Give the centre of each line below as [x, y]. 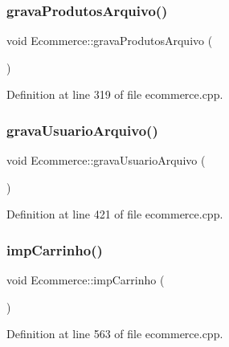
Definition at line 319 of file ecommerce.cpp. [115, 94]
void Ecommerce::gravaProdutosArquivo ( [110, 41]
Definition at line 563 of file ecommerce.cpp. [115, 334]
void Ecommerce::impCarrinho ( [86, 280]
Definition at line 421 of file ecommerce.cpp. [115, 214]
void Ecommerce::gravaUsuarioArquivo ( [106, 160]
